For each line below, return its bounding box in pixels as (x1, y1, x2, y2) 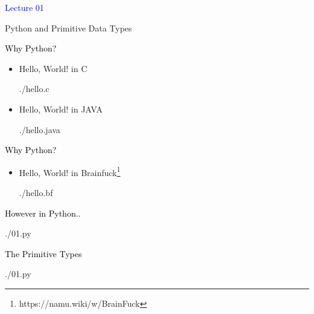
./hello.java (19, 123, 60, 136)
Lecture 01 (5, 1, 44, 13)
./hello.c (19, 82, 50, 95)
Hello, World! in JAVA (19, 102, 103, 115)
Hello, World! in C (19, 62, 88, 74)
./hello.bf (19, 186, 53, 198)
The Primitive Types (5, 247, 82, 260)
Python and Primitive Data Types (5, 21, 132, 34)
